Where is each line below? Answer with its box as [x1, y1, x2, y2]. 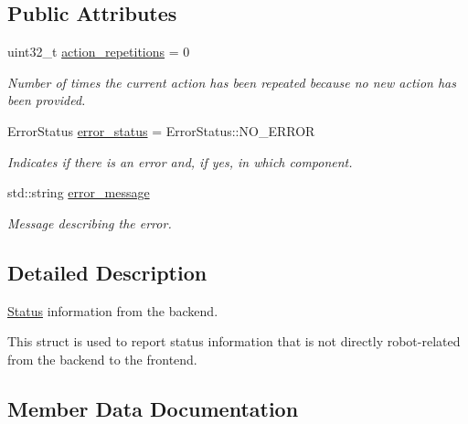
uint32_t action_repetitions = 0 [7, 42, 190, 61]
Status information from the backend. [7, 301, 218, 320]
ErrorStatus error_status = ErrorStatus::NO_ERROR [7, 121, 315, 140]
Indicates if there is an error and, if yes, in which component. [7, 152, 353, 171]
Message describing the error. [7, 213, 172, 232]
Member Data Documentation [7, 394, 299, 422]
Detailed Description [7, 258, 207, 286]
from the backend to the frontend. [7, 349, 197, 368]
